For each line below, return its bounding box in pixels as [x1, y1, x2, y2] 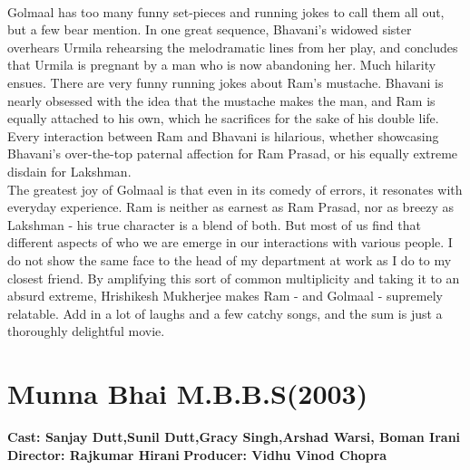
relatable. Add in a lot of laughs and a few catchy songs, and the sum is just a [7, 303, 443, 322]
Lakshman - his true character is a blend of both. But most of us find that [7, 215, 421, 234]
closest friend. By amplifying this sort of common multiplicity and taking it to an [7, 268, 460, 287]
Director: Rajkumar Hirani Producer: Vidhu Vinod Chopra [7, 445, 387, 464]
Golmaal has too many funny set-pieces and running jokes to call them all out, [7, 2, 445, 21]
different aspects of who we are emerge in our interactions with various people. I [7, 233, 453, 252]
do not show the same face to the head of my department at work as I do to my [7, 250, 452, 269]
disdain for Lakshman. [7, 161, 132, 180]
